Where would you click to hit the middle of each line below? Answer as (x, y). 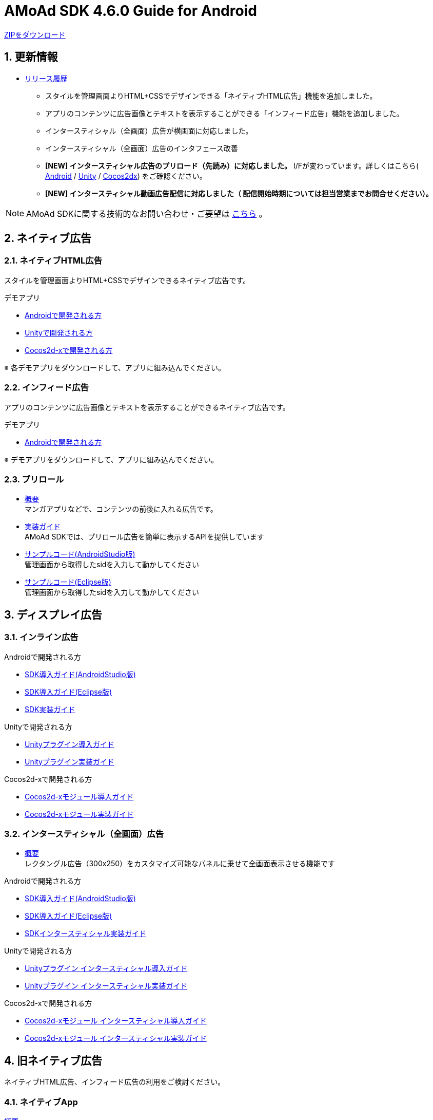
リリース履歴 (46, 78)
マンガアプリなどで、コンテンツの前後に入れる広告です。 (121, 509)
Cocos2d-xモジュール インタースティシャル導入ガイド (116, 1021)
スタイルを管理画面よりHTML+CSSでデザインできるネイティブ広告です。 (127, 280)
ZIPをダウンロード (35, 34)
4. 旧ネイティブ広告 (53, 1060)
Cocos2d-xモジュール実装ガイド (79, 814)
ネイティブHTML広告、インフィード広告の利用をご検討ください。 (115, 1082)
